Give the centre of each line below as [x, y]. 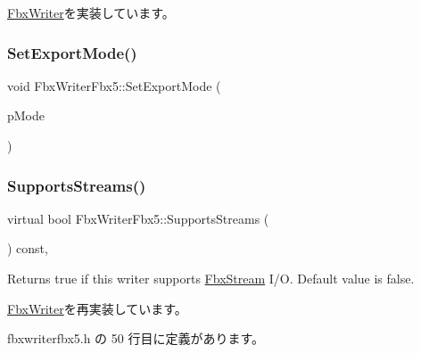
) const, [28, 248]
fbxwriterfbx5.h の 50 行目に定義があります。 [136, 338]
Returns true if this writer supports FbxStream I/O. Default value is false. [211, 278]
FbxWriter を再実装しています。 [97, 308]
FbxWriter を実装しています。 [91, 12]
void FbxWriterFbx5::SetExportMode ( [114, 85]
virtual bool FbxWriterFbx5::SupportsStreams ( [138, 218]
